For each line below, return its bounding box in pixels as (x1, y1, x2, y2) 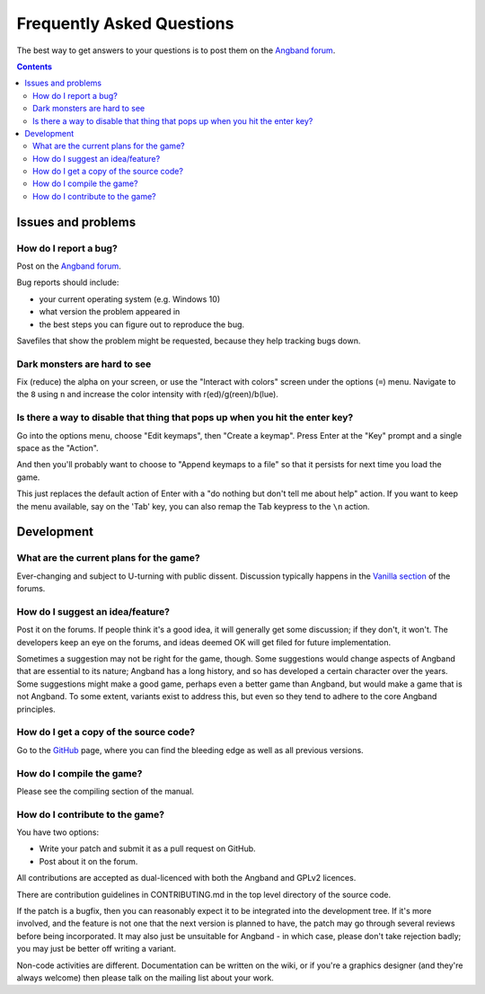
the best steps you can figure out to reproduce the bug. (39, 319, 245, 330)
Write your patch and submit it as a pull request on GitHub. (39, 843, 256, 854)
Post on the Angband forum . (16, 261, 121, 271)
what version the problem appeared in (39, 306, 181, 317)
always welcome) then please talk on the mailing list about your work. (16, 972, 274, 983)
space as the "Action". (16, 443, 99, 454)
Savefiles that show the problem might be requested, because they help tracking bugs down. (16, 335, 361, 346)
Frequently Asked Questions (16, 13, 234, 33)
